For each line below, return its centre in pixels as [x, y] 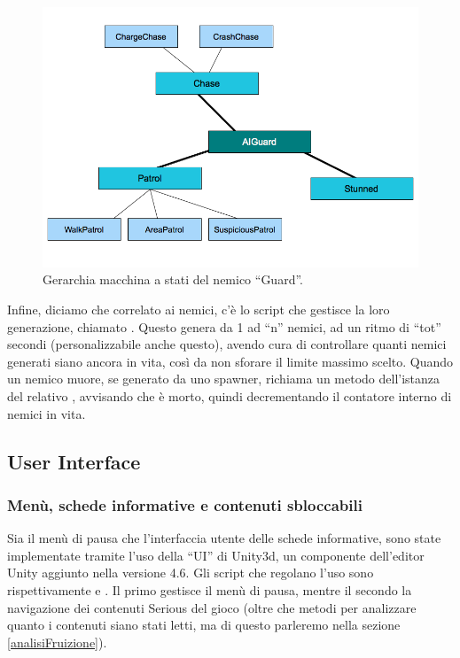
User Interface [74, 461]
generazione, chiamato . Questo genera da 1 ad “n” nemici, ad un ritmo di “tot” [224, 326]
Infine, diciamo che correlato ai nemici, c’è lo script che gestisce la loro [199, 309]
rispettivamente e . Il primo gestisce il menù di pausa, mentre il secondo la [210, 589]
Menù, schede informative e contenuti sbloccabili [185, 504]
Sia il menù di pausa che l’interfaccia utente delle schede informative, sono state [224, 538]
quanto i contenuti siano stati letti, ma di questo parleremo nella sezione [204, 625]
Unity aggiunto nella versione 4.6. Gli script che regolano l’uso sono [191, 573]
